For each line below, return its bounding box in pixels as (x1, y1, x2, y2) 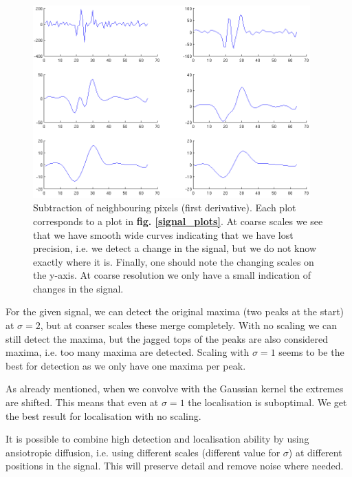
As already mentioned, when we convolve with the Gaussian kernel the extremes (5, 381, 344, 396)
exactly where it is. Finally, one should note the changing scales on (33, 254, 314, 268)
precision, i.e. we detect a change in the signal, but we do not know (33, 241, 316, 255)
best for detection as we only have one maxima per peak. (5, 358, 246, 372)
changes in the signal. (33, 281, 124, 295)
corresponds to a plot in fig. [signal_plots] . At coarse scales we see (33, 213, 323, 228)
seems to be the (278, 345, 344, 359)
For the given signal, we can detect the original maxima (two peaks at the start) (5, 304, 344, 319)
